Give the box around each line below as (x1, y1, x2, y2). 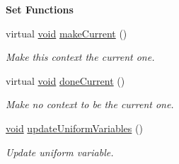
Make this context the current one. (6, 49, 155, 64)
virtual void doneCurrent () (6, 73, 125, 88)
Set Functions (6, 2, 74, 16)
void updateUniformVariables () (6, 120, 143, 135)
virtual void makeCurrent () (6, 25, 127, 40)
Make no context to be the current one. (6, 97, 174, 112)
